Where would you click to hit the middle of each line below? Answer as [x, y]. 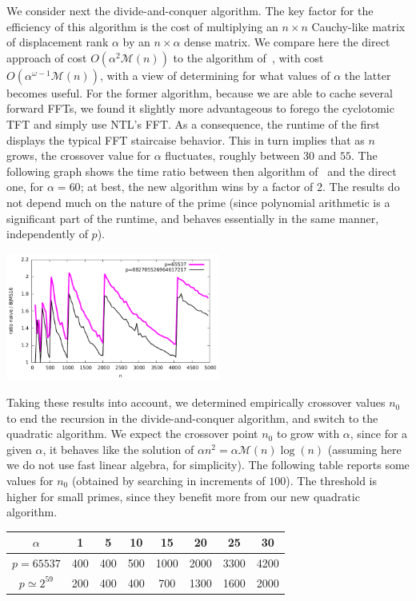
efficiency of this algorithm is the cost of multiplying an [142, 26]
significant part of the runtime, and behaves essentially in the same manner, [193, 218]
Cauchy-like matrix [358, 26]
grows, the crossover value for [79, 155]
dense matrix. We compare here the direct [287, 42]
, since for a [379, 434]
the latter [368, 75]
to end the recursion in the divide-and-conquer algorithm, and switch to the [192, 418]
